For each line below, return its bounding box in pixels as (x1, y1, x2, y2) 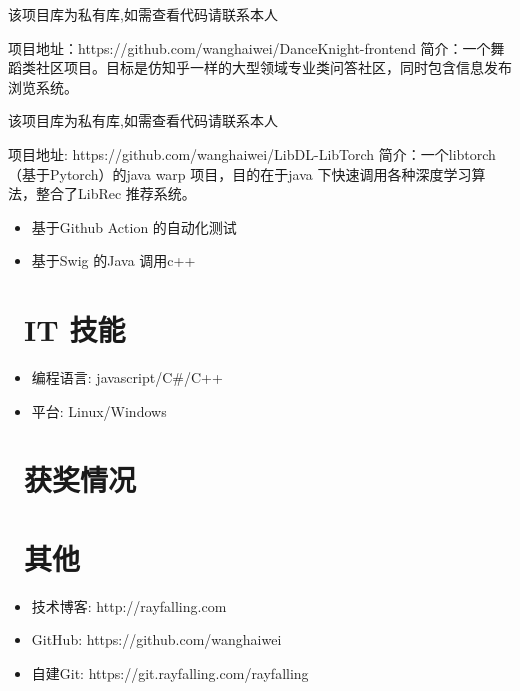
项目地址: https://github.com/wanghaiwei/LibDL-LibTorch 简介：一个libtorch (8, 143, 496, 164)
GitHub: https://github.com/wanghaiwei (31, 629, 282, 650)
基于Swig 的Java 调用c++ (31, 250, 196, 271)
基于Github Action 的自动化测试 (31, 216, 237, 237)
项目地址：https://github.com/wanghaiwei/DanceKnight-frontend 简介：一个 (8, 37, 491, 58)
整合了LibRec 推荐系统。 (35, 183, 196, 204)
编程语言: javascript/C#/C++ (31, 367, 223, 388)
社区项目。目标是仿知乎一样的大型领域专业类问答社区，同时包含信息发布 (35, 57, 512, 78)
